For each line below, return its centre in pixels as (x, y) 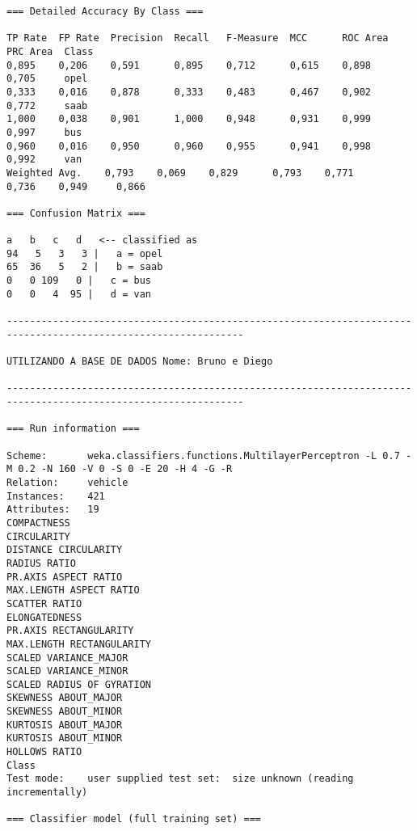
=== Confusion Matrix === (76, 213)
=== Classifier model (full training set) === (134, 819)
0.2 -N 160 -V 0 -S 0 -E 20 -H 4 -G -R (125, 469)
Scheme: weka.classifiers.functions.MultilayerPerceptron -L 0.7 (203, 456)
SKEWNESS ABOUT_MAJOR (65, 698)
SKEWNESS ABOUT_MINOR (65, 712)
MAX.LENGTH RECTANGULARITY (79, 644)
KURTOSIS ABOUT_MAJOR (65, 725)
